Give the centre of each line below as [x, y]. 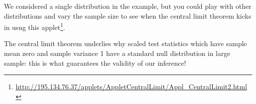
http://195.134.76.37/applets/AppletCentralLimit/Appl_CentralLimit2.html [131, 87]
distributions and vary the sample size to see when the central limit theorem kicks [128, 15]
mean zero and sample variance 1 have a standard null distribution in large [117, 53]
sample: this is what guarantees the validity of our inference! [95, 63]
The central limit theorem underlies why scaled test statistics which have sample [126, 43]
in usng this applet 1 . [35, 26]
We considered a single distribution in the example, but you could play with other [128, 6]
